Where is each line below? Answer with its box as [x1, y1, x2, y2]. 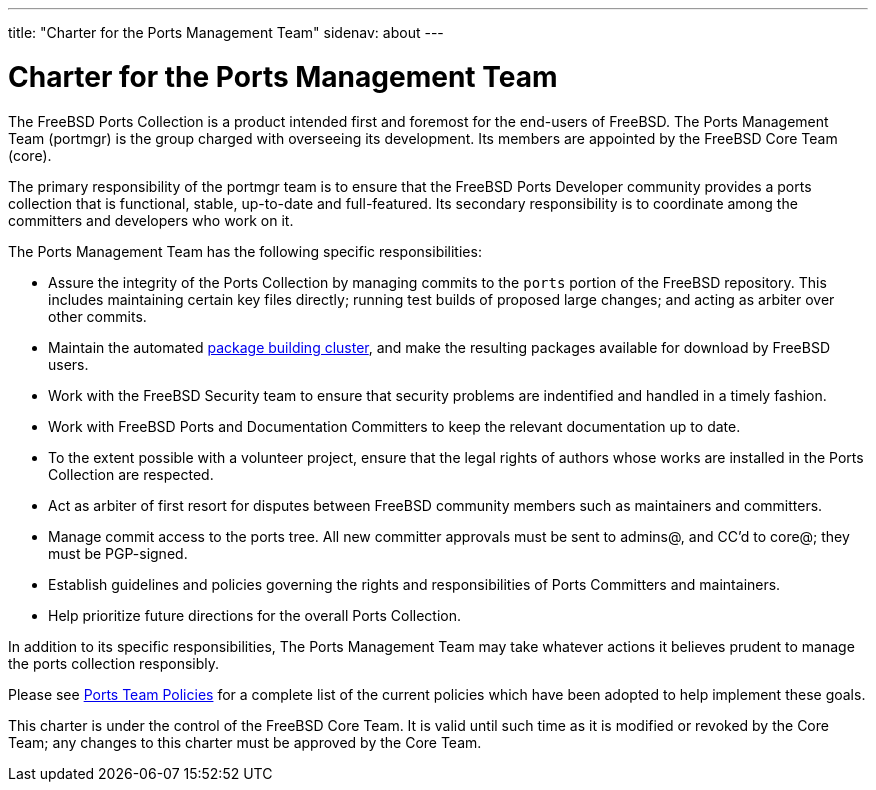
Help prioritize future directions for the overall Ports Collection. [48, 606, 462, 624]
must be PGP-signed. [48, 544, 188, 562]
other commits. [48, 307, 147, 325]
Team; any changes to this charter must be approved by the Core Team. [8, 733, 482, 751]
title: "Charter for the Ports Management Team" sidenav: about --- [8, 24, 444, 41]
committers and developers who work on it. [8, 211, 294, 229]
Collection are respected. [48, 465, 214, 483]
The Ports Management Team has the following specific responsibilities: [8, 242, 482, 260]
